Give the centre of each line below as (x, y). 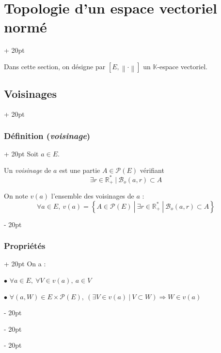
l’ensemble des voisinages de (93, 196)
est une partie (80, 170)
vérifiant (152, 170)
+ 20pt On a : (25, 264)
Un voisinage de (28, 170)
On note (16, 196)
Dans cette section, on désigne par (55, 66)
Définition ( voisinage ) (47, 135)
